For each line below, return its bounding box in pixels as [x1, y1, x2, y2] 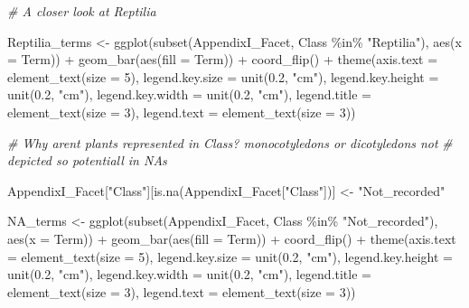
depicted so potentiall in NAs [7, 151, 167, 170]
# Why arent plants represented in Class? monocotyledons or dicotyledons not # [7, 133, 453, 152]
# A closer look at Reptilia [7, 2, 156, 20]
